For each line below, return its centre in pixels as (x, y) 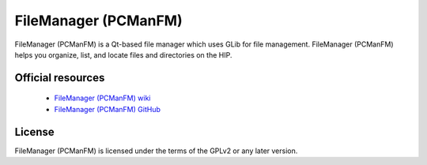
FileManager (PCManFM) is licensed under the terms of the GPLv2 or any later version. (156, 151)
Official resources (60, 78)
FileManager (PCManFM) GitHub (108, 109)
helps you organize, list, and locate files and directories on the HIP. (123, 54)
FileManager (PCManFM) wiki (102, 98)
